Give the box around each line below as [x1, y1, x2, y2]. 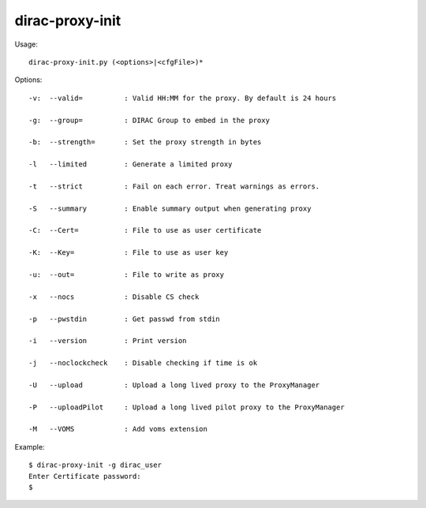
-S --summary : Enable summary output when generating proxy [28, 204, 312, 213]
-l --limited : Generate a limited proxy [28, 160, 233, 169]
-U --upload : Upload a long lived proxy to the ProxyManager [28, 380, 320, 390]
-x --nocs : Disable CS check [28, 292, 200, 301]
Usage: [14, 39, 39, 49]
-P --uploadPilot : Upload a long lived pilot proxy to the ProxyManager [28, 402, 345, 412]
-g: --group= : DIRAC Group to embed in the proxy [28, 115, 270, 125]
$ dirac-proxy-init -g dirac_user [28, 461, 162, 469]
